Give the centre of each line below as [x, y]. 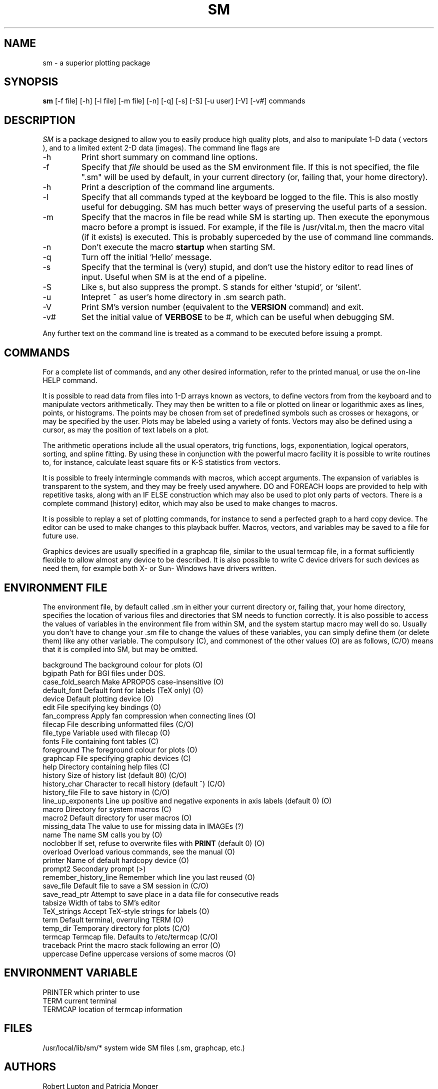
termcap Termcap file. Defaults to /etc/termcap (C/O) [130, 936]
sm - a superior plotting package [96, 62]
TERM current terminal [80, 1000]
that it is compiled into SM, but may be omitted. [120, 649]
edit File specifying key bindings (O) [102, 707]
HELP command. [70, 380]
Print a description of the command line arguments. [178, 187]
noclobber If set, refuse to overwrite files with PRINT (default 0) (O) [154, 843]
